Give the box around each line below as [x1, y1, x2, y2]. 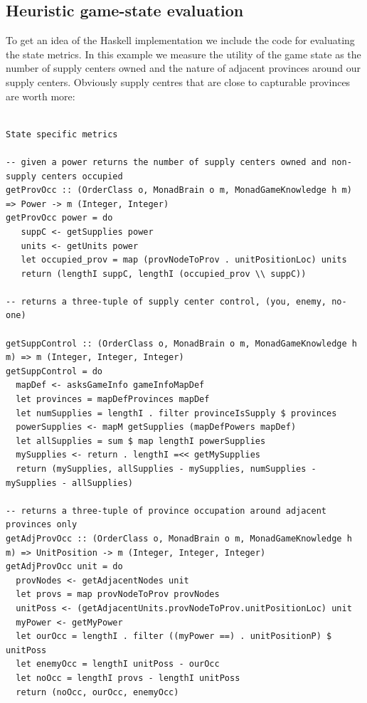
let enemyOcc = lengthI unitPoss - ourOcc [16, 659, 220, 670]
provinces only [6, 519, 78, 530]
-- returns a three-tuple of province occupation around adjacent [6, 505, 327, 516]
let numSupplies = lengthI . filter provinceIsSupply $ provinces [16, 408, 337, 418]
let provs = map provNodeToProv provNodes [16, 589, 220, 600]
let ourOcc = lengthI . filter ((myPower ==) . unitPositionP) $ [16, 631, 332, 642]
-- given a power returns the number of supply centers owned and [6, 157, 327, 167]
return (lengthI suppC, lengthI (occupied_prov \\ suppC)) [21, 268, 307, 279]
